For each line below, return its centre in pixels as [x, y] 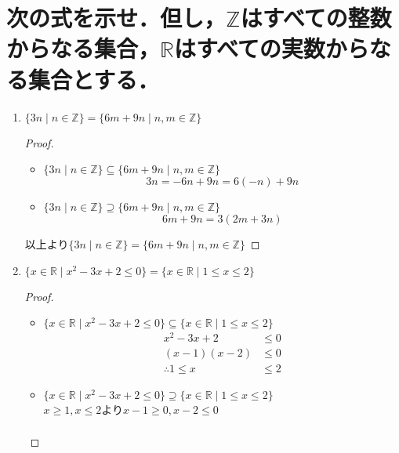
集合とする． [94, 79]
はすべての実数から [271, 48]
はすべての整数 [316, 18]
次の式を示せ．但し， [116, 18]
